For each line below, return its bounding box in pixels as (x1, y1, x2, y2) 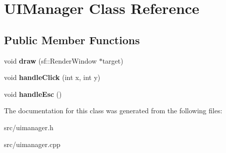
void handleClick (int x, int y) (4, 72, 101, 82)
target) (102, 55, 123, 66)
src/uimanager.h (4, 122, 54, 132)
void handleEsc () (4, 88, 62, 99)
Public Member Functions (4, 32, 140, 47)
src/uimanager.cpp (4, 139, 60, 149)
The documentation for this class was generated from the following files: (4, 105, 223, 116)
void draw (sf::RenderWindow (4, 55, 97, 66)
